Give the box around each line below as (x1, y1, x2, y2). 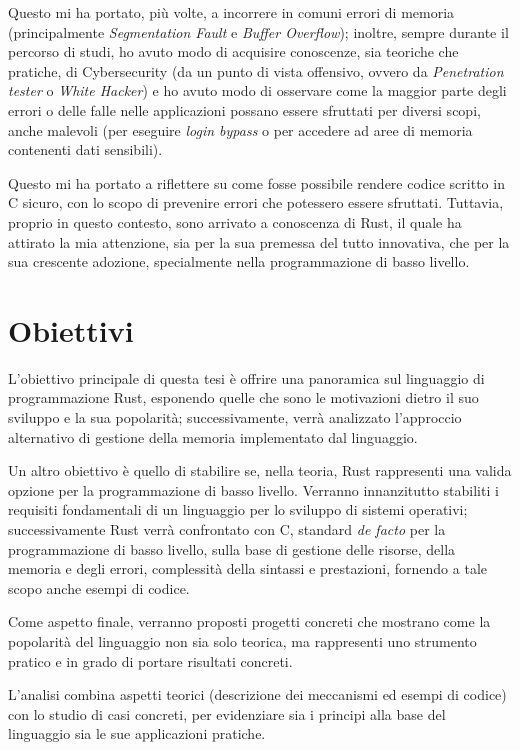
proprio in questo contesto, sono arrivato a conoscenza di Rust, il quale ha (8, 211, 462, 232)
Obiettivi (8, 309, 134, 350)
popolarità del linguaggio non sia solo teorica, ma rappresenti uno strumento (8, 630, 477, 651)
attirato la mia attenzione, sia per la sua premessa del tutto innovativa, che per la (8, 231, 510, 252)
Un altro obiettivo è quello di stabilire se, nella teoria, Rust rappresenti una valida (8, 460, 512, 481)
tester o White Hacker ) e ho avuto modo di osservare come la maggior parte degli (8, 80, 507, 101)
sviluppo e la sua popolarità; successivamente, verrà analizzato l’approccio (8, 407, 462, 428)
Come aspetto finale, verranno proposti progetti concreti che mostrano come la (8, 611, 491, 632)
